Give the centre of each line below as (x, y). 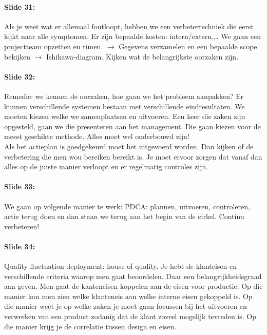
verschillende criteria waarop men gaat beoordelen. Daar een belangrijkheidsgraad (133, 276)
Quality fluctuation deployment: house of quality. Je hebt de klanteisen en (121, 266)
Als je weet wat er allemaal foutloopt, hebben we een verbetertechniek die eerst (129, 26)
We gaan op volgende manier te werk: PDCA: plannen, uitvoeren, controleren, (127, 206)
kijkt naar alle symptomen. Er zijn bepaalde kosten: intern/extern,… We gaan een (132, 36)
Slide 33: (20, 186)
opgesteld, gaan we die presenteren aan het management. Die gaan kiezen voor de (132, 126)
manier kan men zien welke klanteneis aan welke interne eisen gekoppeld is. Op (128, 296)
